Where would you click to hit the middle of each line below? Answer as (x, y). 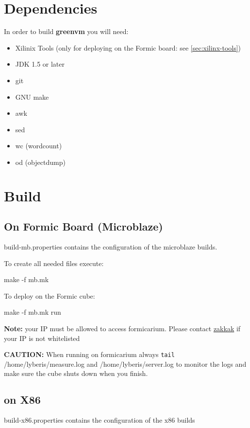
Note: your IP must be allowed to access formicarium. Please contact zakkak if (122, 329)
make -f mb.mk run (33, 312)
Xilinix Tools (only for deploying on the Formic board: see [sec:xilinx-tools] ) (128, 47)
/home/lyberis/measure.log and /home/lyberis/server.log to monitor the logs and (125, 364)
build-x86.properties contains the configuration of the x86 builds (100, 420)
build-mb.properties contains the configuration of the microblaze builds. (111, 247)
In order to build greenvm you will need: (66, 31)
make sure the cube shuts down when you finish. (76, 373)
